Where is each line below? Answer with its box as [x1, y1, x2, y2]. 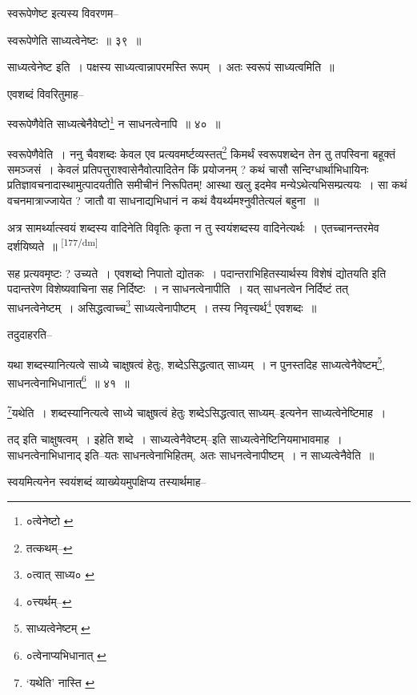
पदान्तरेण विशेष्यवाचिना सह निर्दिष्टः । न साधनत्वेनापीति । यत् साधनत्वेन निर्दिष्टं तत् [7, 280, 348, 297]
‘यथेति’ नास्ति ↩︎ [26, 673, 95, 690]
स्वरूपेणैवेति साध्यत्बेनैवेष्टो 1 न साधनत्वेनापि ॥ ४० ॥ [7, 113, 221, 132]
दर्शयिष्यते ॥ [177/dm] [7, 235, 98, 254]
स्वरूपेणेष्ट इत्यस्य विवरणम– [7, 5, 119, 21]
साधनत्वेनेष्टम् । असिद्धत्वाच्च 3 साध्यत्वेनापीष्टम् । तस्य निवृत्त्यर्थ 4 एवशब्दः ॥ [7, 296, 317, 315]
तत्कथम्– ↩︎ [26, 539, 73, 556]
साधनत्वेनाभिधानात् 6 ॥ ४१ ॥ [7, 372, 130, 391]
